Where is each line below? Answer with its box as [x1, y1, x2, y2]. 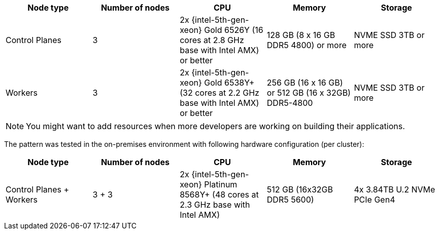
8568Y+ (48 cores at [180, 189, 259, 200]
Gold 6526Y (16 [204, 25, 263, 35]
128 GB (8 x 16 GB [266, 30, 335, 40]
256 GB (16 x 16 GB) [266, 77, 343, 88]
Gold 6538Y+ [204, 77, 255, 88]
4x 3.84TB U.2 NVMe [354, 184, 435, 194]
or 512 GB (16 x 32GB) [266, 88, 351, 98]
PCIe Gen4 [354, 194, 395, 205]
